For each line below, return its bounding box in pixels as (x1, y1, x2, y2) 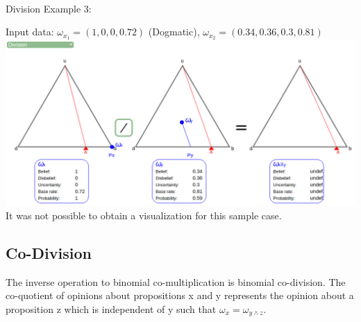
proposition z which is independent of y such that (6, 301, 217, 316)
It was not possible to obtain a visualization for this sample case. (6, 207, 282, 222)
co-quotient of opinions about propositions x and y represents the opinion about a (6, 288, 354, 303)
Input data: (6, 24, 54, 39)
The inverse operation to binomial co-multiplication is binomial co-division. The (6, 274, 346, 289)
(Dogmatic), (148, 24, 200, 39)
